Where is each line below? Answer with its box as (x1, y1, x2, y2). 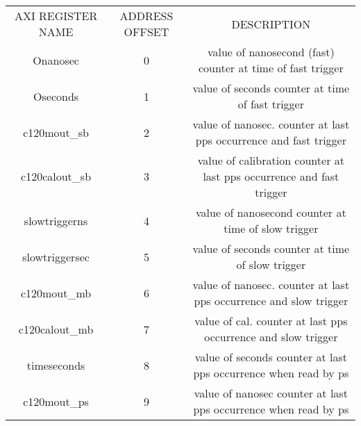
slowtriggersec (22, 248, 90, 265)
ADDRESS (119, 8, 174, 24)
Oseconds (33, 88, 79, 104)
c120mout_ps (23, 393, 89, 409)
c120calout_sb (21, 168, 92, 184)
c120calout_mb (18, 320, 94, 337)
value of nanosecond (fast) (207, 44, 335, 60)
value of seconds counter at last (194, 349, 348, 365)
